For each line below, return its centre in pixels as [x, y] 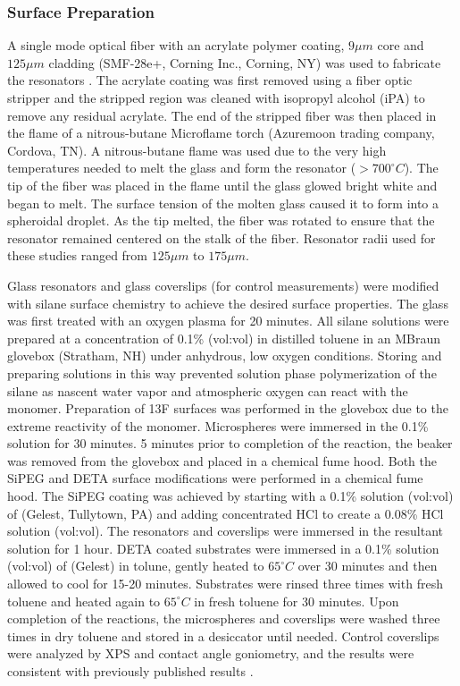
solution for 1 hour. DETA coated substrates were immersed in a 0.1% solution [223, 548]
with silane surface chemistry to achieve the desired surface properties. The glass [228, 303]
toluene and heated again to [84, 601]
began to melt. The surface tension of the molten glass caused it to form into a [223, 203]
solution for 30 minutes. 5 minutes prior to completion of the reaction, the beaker [230, 443]
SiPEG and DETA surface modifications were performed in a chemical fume [215, 478]
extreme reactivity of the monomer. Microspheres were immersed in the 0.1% [218, 425]
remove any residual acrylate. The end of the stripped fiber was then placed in [222, 115]
